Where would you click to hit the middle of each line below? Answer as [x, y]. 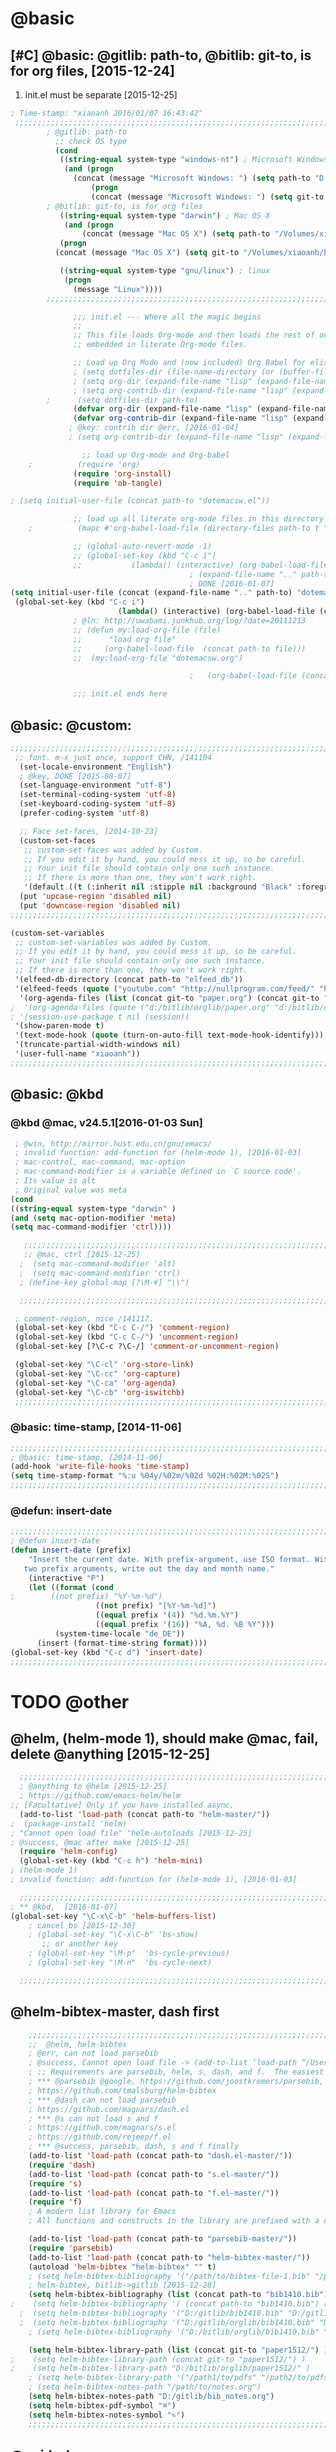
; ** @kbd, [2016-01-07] [64, 1907]
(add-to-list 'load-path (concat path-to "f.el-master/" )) [154, 2193]
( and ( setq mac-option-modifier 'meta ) [93, 1218]
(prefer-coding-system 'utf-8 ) [84, 813]
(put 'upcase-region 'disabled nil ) [95, 897]
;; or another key [79, 1944]
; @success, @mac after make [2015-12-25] [100, 1842]
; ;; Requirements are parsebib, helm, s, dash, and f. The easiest [176, 2072]
